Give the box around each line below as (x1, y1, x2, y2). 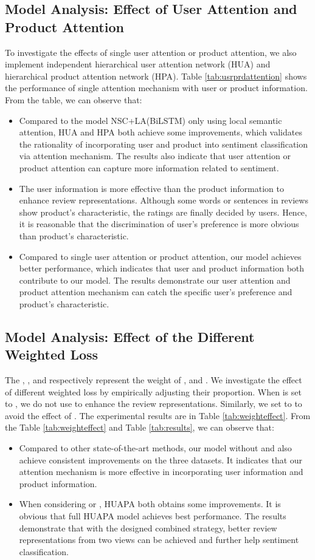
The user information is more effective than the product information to (19, 182, 284, 194)
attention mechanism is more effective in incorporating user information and (19, 465, 303, 478)
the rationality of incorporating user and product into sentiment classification (19, 137, 308, 150)
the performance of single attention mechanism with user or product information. (5, 81, 308, 94)
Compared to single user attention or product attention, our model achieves (19, 250, 302, 262)
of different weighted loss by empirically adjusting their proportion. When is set (5, 385, 302, 398)
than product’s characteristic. (19, 229, 129, 242)
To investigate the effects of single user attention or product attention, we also (5, 46, 297, 58)
